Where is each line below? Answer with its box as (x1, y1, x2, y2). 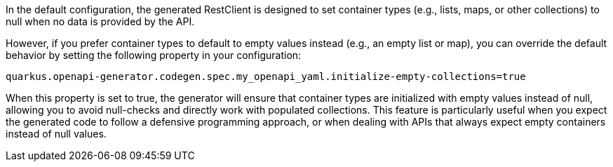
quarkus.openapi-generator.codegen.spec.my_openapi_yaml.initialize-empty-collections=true (6, 71, 526, 82)
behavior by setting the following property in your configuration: (6, 49, 302, 61)
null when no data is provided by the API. (6, 15, 195, 27)
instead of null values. (6, 128, 107, 140)
